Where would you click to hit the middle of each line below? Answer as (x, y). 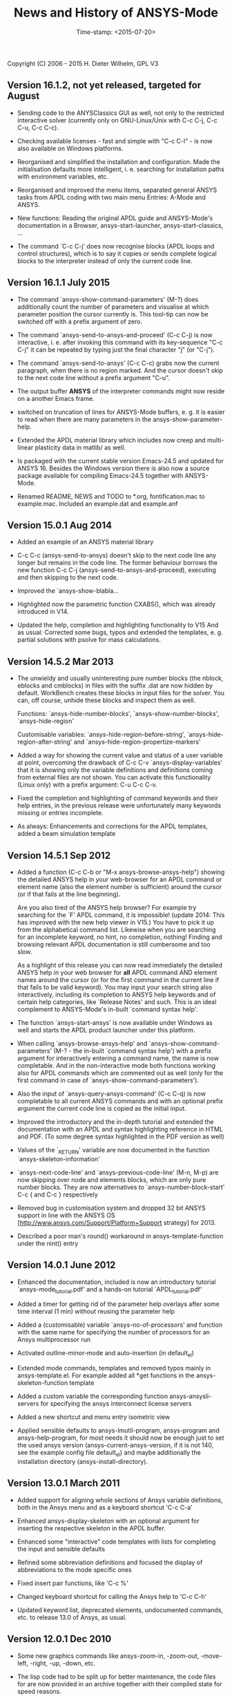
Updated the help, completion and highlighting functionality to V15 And (118, 625)
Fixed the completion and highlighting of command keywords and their (118, 798)
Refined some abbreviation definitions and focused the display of (110, 1562)
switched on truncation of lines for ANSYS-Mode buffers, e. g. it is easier (121, 412)
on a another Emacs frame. (56, 398)
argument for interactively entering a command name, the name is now (118, 1058)
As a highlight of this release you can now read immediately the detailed (120, 965)
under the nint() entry (48, 1243)
